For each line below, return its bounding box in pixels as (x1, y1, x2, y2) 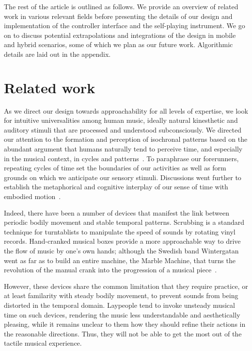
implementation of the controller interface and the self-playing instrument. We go (4, 20, 245, 31)
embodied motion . (4, 191, 61, 201)
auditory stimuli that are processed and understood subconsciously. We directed (4, 124, 241, 134)
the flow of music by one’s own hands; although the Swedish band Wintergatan (4, 246, 239, 255)
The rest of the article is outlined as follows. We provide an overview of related (4, 1, 238, 11)
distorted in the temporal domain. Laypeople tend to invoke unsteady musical (4, 300, 235, 310)
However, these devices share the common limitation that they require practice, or (4, 281, 248, 291)
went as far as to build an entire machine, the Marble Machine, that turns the (4, 255, 236, 265)
